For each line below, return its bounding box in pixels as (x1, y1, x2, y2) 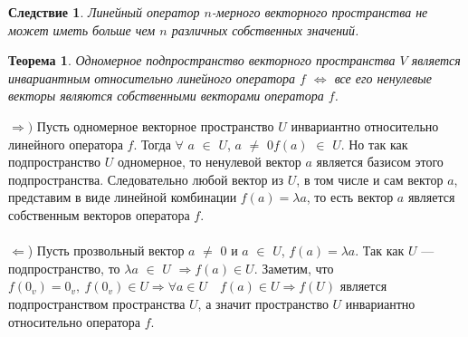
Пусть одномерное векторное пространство (36, 116, 274, 135)
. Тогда (133, 134, 171, 153)
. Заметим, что (253, 258, 334, 277)
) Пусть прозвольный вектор (27, 241, 185, 260)
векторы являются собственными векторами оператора (8, 86, 324, 105)
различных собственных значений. (171, 20, 359, 39)
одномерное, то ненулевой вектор (118, 152, 301, 171)
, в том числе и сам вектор (296, 169, 444, 188)
